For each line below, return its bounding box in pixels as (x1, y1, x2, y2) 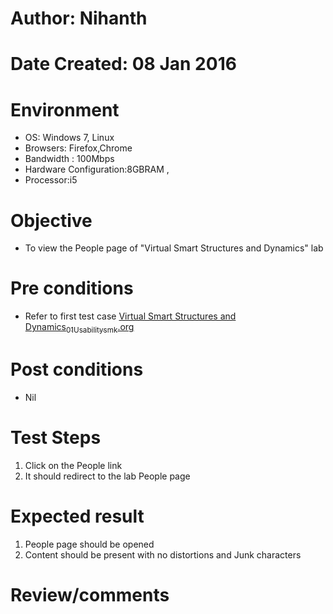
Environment (10, 98, 120, 121)
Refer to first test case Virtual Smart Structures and (24, 310, 237, 322)
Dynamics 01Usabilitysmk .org (24, 321, 135, 335)
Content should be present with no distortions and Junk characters (24, 548, 302, 561)
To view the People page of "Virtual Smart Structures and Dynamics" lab (24, 242, 324, 254)
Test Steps (10, 427, 102, 449)
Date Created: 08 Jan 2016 (10, 53, 237, 76)
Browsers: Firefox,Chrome (24, 142, 133, 154)
